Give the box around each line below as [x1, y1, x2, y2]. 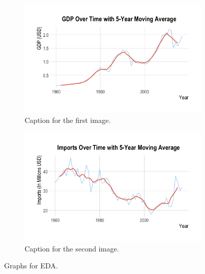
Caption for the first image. [25, 115, 111, 125]
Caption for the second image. [25, 243, 119, 254]
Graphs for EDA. [4, 260, 58, 271]
